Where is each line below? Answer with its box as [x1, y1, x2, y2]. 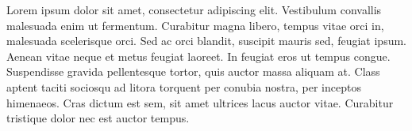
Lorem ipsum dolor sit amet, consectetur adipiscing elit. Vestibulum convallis [6, 2, 382, 17]
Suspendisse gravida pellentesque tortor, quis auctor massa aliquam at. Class [6, 63, 380, 80]
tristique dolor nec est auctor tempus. [6, 110, 190, 126]
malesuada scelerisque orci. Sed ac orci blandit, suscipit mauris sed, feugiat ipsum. [6, 32, 406, 49]
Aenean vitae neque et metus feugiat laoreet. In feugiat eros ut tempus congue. [6, 47, 391, 64]
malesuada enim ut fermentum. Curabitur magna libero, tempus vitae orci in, [6, 17, 384, 33]
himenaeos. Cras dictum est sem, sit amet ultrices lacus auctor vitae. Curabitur [6, 94, 394, 110]
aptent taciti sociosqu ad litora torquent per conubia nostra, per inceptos [6, 78, 361, 95]
